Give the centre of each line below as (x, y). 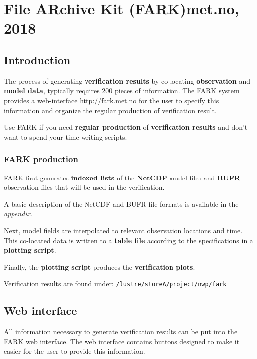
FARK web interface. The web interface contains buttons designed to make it (122, 341)
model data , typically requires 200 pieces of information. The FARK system (122, 90)
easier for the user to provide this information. (75, 351)
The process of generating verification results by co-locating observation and (127, 81)
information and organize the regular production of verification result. (110, 110)
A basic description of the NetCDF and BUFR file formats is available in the (121, 204)
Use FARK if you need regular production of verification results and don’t (126, 127)
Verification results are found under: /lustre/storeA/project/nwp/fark (115, 283)
